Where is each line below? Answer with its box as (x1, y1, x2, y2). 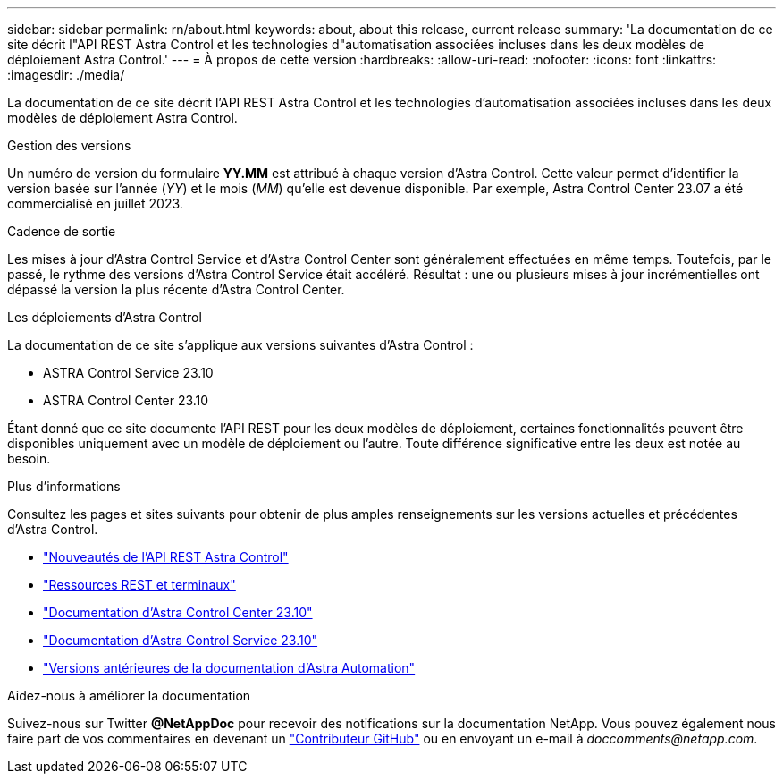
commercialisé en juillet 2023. (7, 196, 183, 211)
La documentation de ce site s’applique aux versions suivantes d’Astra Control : (7, 337, 474, 352)
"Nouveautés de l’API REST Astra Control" (43, 549, 289, 565)
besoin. (7, 451, 51, 466)
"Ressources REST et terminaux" (43, 577, 236, 592)
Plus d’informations (7, 479, 121, 494)
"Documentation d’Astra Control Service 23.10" (43, 632, 318, 648)
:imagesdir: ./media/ (7, 67, 125, 82)
